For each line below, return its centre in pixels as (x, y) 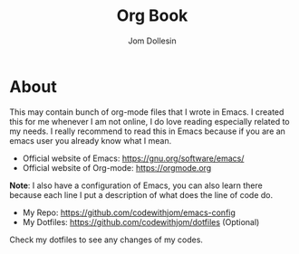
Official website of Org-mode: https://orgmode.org (117, 167)
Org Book (152, 16)
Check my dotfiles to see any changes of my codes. (106, 240)
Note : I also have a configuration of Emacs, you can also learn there (136, 185)
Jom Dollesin (152, 41)
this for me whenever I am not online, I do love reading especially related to (149, 121)
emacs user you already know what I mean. (91, 140)
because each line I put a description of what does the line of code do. (141, 194)
